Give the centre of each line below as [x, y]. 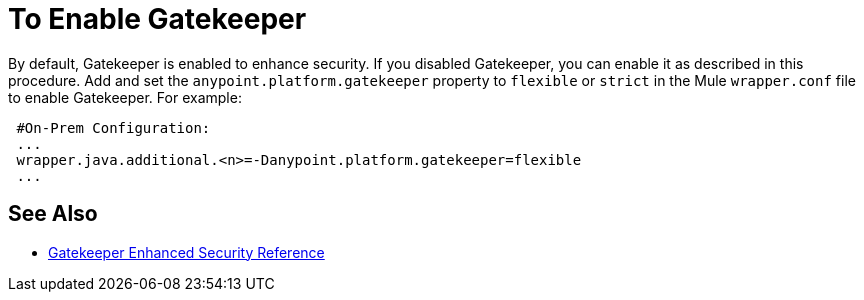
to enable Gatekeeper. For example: [125, 97]
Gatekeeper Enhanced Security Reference [186, 252]
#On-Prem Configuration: [113, 127]
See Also [53, 214]
